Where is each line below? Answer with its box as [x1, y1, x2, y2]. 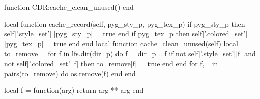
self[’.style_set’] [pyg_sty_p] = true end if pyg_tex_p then [4, 28, 190, 39]
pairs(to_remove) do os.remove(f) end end [4, 68, 136, 78]
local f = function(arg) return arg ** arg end [4, 85, 144, 95]
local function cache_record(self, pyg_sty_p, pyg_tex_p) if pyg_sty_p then [4, 18, 245, 29]
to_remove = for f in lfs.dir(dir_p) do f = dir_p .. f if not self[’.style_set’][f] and [4, 48, 256, 59]
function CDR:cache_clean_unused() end [4, 2, 134, 12]
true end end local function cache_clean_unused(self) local [53, 38, 238, 48]
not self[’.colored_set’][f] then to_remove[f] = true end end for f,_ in [4, 58, 218, 68]
